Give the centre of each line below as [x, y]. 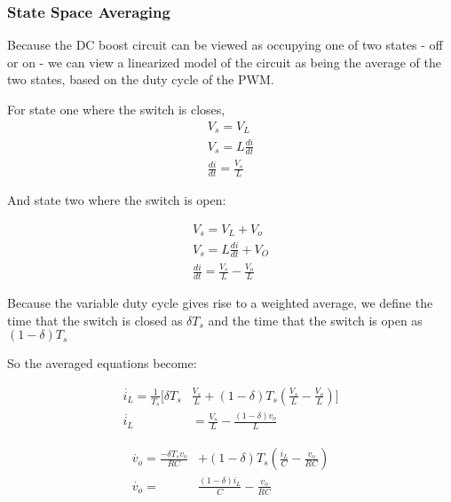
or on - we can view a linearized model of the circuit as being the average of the [225, 62]
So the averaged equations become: [102, 363]
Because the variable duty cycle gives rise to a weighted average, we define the [220, 303]
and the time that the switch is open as [315, 320]
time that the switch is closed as [95, 320]
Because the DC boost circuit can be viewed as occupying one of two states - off [225, 45]
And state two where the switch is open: [117, 200]
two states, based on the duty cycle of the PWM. [141, 79]
